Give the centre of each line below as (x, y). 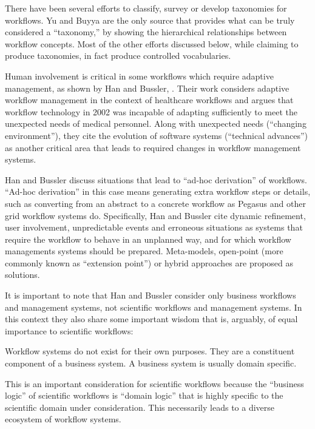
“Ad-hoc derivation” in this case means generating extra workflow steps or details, (158, 191)
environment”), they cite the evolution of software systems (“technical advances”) (156, 135)
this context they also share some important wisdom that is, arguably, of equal (151, 319)
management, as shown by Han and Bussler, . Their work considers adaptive (147, 88)
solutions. (22, 275)
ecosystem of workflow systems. (63, 419)
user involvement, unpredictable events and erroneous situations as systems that (154, 227)
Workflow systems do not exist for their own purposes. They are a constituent (150, 351)
